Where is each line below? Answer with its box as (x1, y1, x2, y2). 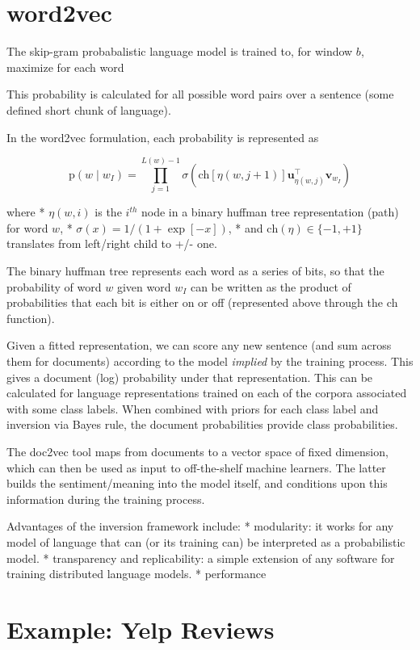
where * (6, 203, 45, 220)
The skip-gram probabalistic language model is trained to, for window (6, 43, 353, 60)
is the (94, 203, 122, 220)
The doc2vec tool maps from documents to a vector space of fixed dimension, (6, 442, 388, 459)
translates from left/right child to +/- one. (6, 235, 217, 252)
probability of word (6, 278, 102, 295)
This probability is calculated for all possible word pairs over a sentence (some (6, 86, 394, 103)
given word (116, 278, 171, 295)
